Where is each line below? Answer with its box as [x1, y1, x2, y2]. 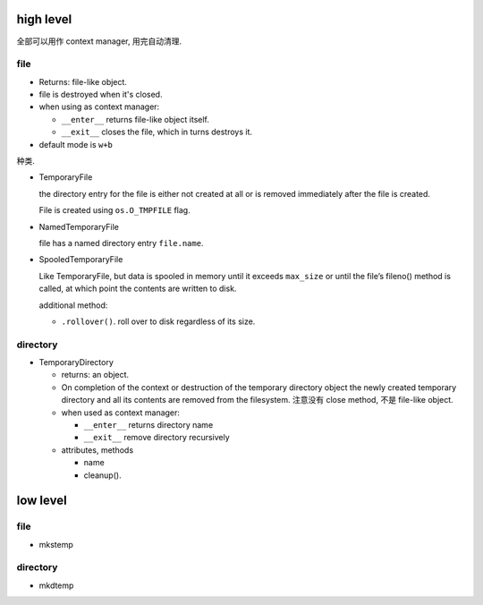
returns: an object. [61, 370, 130, 380]
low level [16, 493, 67, 508]
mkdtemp [38, 580, 74, 591]
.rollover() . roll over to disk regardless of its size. [61, 316, 256, 327]
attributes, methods [61, 444, 134, 456]
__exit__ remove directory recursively [83, 432, 230, 443]
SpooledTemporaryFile [38, 254, 123, 265]
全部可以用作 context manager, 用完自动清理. [16, 36, 182, 47]
